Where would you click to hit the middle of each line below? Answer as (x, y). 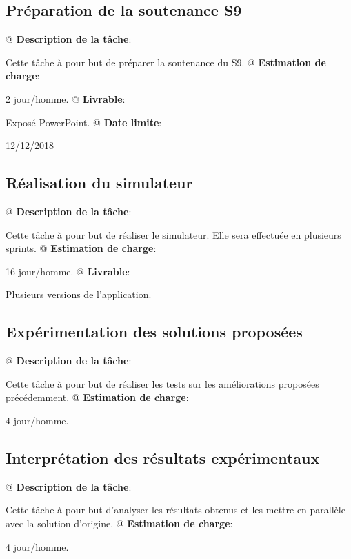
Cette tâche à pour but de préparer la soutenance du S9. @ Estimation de (166, 62)
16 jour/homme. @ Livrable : (68, 271)
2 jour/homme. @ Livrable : (66, 98)
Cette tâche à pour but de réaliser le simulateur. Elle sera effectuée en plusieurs (173, 234)
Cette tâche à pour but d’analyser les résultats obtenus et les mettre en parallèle (175, 510)
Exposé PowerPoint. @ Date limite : (84, 122)
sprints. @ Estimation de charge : (81, 248)
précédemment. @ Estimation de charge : (97, 397)
